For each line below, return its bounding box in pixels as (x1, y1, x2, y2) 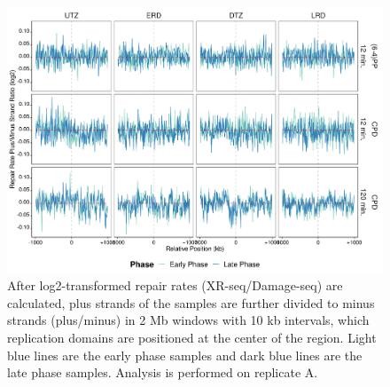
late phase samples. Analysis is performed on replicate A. (7, 363, 318, 382)
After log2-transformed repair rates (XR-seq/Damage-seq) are (7, 276, 343, 295)
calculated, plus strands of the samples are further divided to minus (7, 293, 375, 312)
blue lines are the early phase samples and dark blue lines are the (7, 345, 363, 364)
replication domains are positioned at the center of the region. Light (7, 328, 377, 347)
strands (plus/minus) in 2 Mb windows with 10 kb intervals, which (7, 311, 370, 329)
